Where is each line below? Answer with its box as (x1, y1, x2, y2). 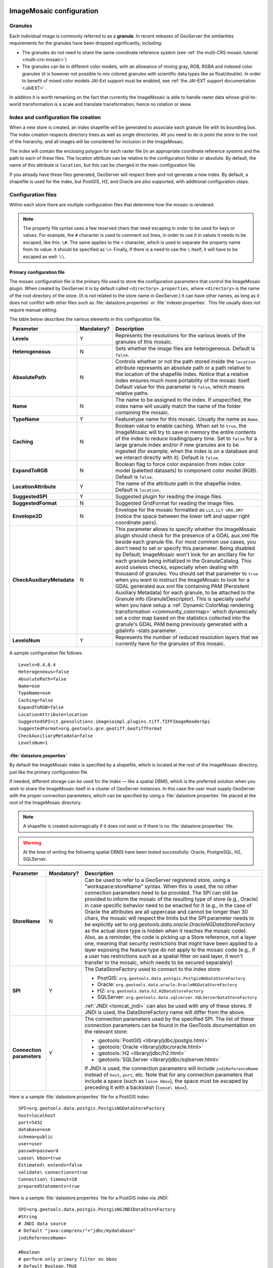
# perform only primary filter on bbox (18, 1256, 117, 1262)
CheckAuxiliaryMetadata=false (18, 733, 94, 738)
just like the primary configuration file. (9, 769, 88, 775)
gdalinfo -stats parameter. (115, 627, 177, 634)
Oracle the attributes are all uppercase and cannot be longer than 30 (84, 908, 248, 915)
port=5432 (18, 1119, 42, 1125)
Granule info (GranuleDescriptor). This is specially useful (115, 595, 250, 603)
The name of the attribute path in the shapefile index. (115, 480, 242, 487)
